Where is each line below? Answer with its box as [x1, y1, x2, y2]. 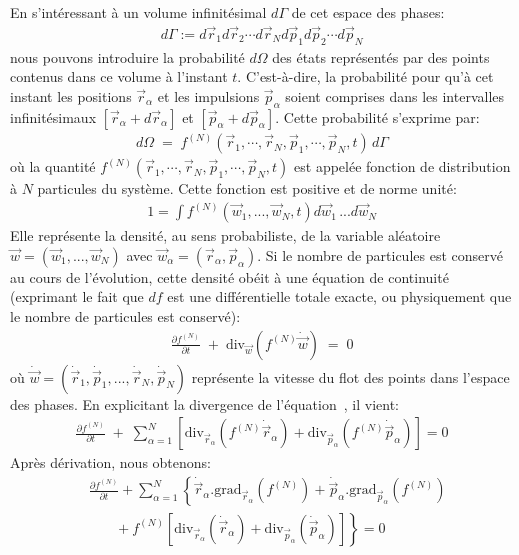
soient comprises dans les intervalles [285, 85, 505, 106]
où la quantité [10, 156, 96, 177]
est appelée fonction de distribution [294, 156, 511, 177]
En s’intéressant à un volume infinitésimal [10, 2, 267, 22]
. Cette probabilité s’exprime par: [275, 106, 480, 127]
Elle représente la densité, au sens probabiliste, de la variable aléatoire [10, 225, 441, 246]
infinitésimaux [10, 106, 97, 127]
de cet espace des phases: [291, 2, 445, 22]
